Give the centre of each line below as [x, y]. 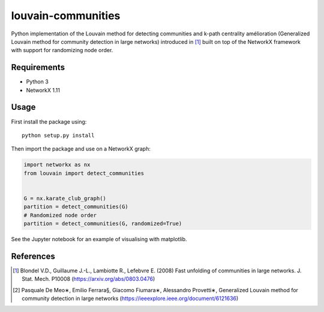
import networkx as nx [57, 165]
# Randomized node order [60, 215]
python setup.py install [58, 135]
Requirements [38, 67]
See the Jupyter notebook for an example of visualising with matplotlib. [99, 239]
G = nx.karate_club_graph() [65, 198]
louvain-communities [66, 16]
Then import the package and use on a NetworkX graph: [81, 149]
